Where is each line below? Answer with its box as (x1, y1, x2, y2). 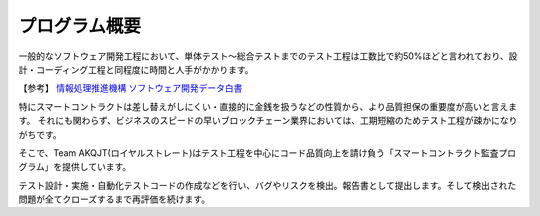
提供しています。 (61, 161, 132, 173)
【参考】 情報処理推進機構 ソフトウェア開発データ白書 (18, 82, 243, 94)
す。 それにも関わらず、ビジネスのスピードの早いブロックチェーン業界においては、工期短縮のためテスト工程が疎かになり (18, 115, 518, 127)
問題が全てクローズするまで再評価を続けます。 (18, 193, 210, 205)
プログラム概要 (18, 15, 142, 37)
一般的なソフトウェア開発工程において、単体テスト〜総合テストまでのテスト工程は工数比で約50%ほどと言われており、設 (18, 50, 518, 62)
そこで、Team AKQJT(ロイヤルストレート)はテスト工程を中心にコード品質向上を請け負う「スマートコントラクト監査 (18, 146, 499, 159)
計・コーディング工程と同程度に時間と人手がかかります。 (18, 63, 254, 75)
